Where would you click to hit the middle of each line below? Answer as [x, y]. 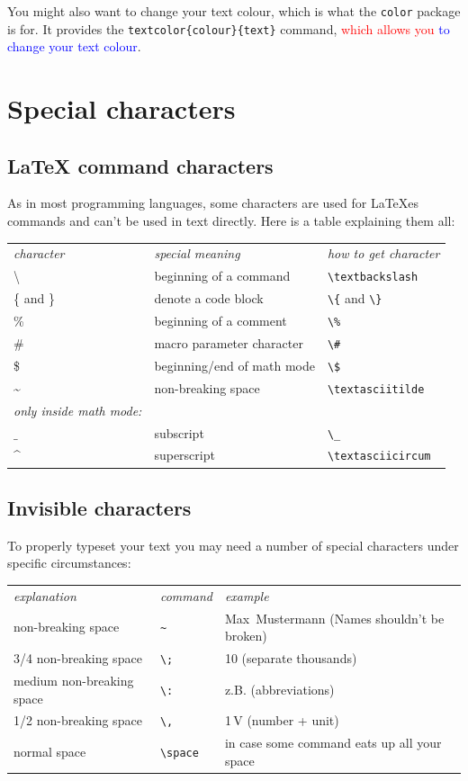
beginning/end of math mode [234, 365]
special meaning [197, 253]
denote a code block [209, 298]
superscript [184, 455]
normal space [50, 752]
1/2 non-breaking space [78, 720]
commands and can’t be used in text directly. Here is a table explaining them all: [231, 221]
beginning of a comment [220, 321]
